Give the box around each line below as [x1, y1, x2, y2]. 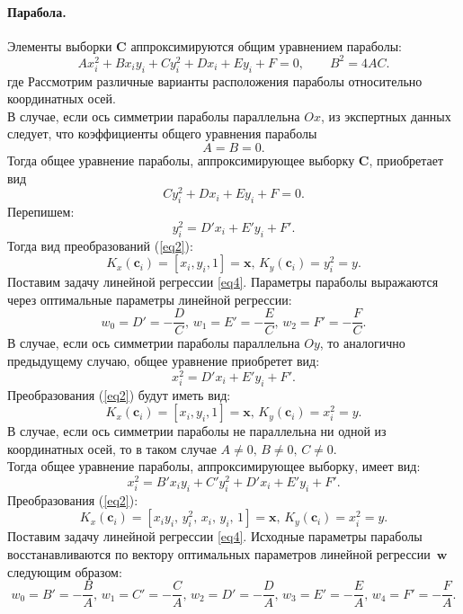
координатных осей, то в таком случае [7, 439, 217, 458]
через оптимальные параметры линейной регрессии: [7, 289, 292, 308]
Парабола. [7, 2, 67, 21]
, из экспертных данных [320, 106, 451, 125]
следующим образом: [7, 562, 122, 581]
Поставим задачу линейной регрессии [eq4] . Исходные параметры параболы [7, 527, 423, 546]
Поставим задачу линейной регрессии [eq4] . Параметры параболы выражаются [7, 272, 439, 291]
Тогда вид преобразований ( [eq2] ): [7, 236, 193, 254]
